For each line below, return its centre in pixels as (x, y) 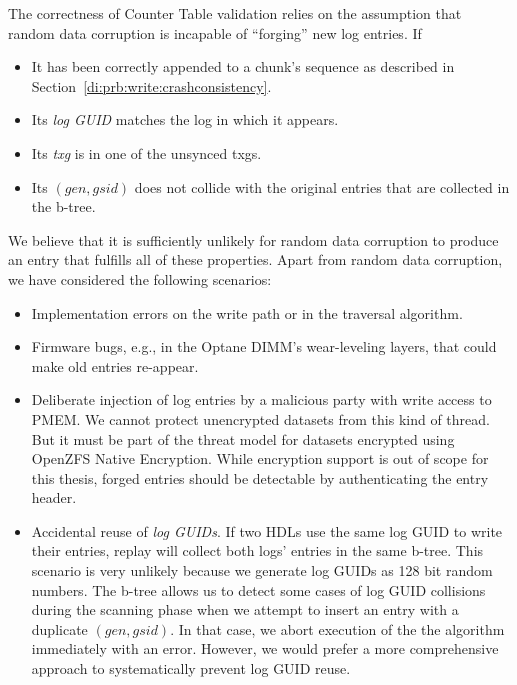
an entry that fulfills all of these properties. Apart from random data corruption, (255, 259)
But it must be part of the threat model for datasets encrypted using (243, 438)
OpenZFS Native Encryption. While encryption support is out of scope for (260, 458)
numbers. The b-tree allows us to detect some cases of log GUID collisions (258, 589)
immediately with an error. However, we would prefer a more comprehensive (265, 648)
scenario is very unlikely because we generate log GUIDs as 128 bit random (262, 570)
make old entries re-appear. (115, 365)
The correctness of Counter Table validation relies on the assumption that (235, 13)
